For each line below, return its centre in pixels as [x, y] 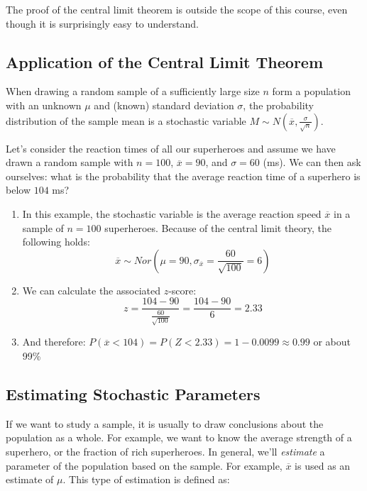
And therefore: [54, 342]
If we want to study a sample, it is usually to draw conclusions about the [165, 423]
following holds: [56, 242]
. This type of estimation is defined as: [146, 479]
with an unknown [44, 105]
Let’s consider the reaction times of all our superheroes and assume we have [171, 148]
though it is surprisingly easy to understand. [102, 23]
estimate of [30, 479]
